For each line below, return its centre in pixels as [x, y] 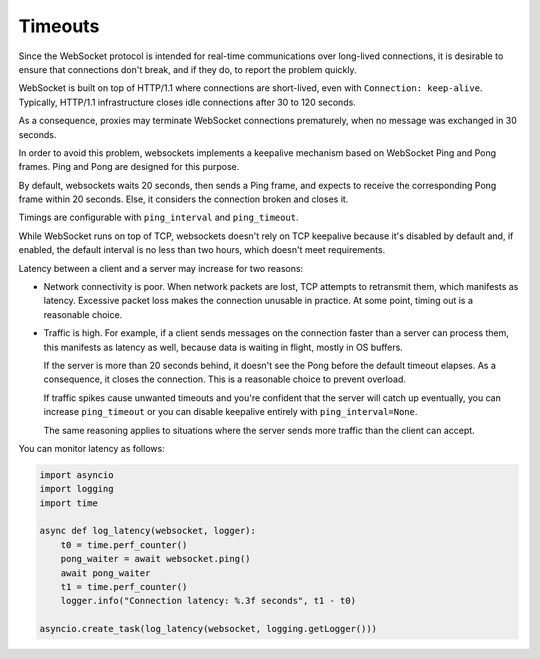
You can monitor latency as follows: [91, 448]
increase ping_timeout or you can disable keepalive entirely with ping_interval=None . [230, 412]
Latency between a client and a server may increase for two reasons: [161, 268]
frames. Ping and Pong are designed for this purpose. [129, 167]
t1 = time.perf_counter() [124, 587]
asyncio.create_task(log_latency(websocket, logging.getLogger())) [208, 629]
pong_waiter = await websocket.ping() [155, 559]
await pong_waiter [105, 573]
